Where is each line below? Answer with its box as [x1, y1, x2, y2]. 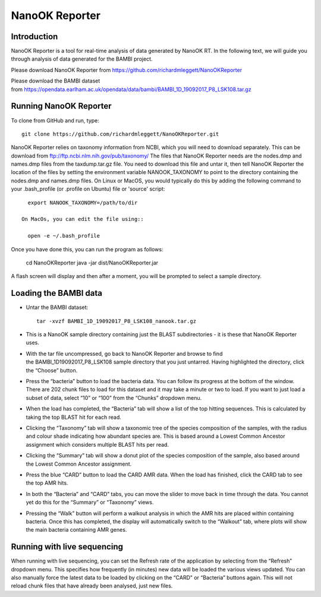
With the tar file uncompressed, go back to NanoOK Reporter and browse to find [26, 350, 223, 357]
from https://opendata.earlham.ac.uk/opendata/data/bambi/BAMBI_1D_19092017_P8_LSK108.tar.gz [11, 86, 252, 93]
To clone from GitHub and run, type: [11, 116, 99, 124]
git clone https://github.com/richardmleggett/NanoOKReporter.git [21, 131, 219, 137]
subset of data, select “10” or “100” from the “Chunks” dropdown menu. [26, 394, 202, 401]
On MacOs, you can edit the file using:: [21, 216, 144, 223]
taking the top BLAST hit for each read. [26, 413, 122, 421]
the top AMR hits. [26, 479, 68, 487]
